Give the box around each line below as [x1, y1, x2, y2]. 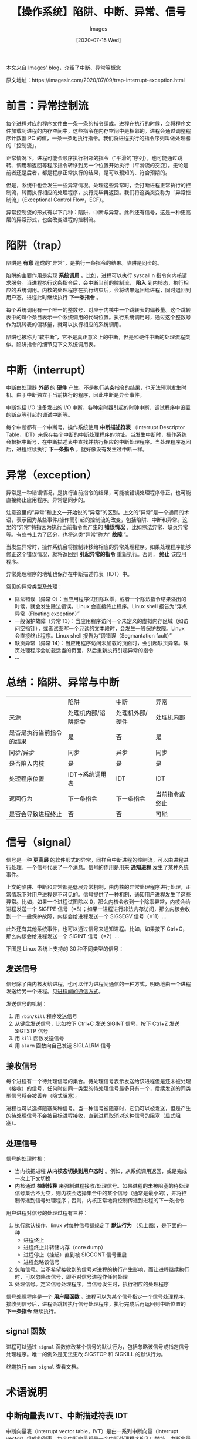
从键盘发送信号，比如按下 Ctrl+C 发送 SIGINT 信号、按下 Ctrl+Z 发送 [14, 1020, 180, 1027]
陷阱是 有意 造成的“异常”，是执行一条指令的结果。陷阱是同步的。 [6, 259, 163, 266]
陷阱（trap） [6, 239, 68, 252]
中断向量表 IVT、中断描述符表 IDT [6, 1411, 128, 1421]
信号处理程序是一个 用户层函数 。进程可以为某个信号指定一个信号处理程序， [6, 1293, 189, 1300]
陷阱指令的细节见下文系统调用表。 [16, 341, 98, 348]
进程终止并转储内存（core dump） [23, 1244, 107, 1251]
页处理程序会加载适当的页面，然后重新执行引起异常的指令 [14, 646, 154, 653]
